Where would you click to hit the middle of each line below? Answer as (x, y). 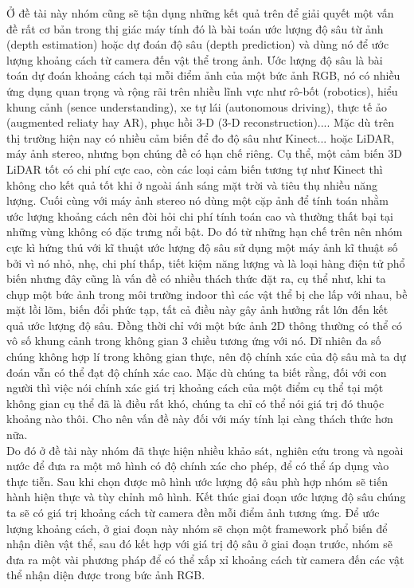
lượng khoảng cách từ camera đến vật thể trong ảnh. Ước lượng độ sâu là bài (195, 59)
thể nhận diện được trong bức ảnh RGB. (106, 575)
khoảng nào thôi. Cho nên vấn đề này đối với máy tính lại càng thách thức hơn (200, 419)
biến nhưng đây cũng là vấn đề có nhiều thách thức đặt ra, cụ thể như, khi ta (196, 278)
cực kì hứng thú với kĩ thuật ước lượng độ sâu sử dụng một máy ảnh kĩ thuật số (202, 247)
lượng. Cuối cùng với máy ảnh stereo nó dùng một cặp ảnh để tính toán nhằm (198, 200)
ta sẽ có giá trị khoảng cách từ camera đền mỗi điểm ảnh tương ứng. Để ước (193, 512)
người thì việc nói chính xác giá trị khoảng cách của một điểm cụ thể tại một (195, 388)
